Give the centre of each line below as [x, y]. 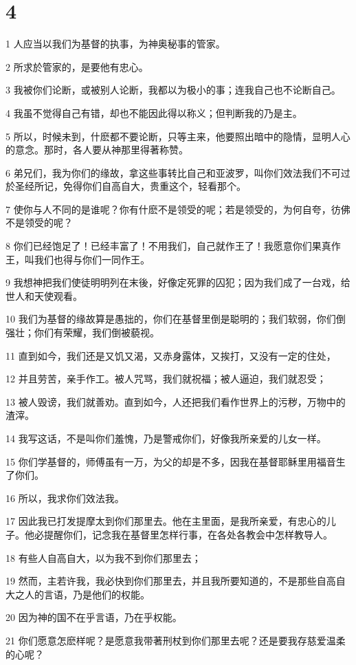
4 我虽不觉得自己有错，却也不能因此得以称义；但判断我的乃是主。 [154, 112]
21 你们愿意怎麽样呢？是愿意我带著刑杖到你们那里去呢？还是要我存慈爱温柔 [176, 640]
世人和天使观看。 [44, 295]
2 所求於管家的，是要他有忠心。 [77, 66]
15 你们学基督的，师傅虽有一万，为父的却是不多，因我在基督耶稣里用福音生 [176, 461]
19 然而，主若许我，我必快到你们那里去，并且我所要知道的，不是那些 [161, 581]
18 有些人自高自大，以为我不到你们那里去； [103, 557]
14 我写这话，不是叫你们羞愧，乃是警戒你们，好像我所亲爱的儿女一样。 [166, 438]
